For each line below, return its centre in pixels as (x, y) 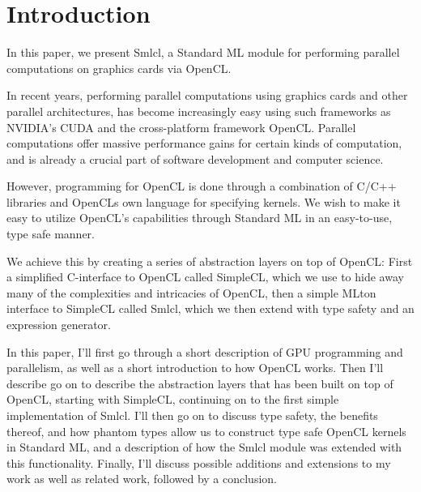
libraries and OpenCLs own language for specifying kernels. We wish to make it (204, 201)
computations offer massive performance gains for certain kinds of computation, (204, 143)
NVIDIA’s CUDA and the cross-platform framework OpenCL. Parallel (181, 127)
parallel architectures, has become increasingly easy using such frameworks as (199, 111)
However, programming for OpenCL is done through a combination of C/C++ (202, 186)
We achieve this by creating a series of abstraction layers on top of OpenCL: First (210, 261)
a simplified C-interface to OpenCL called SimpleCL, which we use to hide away (205, 277)
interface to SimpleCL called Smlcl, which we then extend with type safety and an (210, 308)
